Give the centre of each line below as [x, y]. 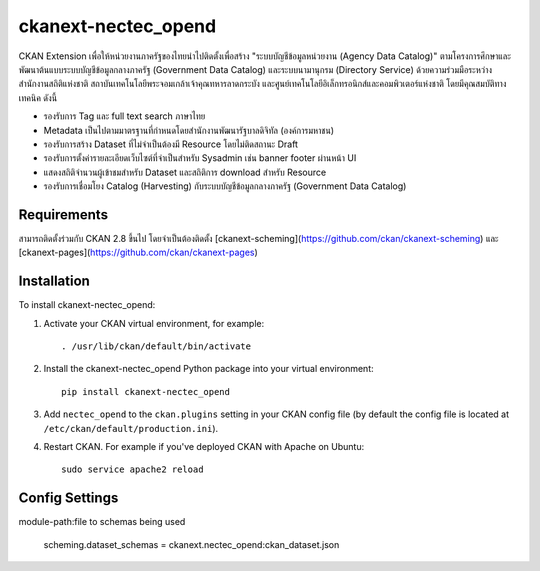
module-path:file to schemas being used [102, 522]
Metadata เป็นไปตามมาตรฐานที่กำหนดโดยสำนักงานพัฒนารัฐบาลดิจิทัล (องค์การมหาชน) [189, 130]
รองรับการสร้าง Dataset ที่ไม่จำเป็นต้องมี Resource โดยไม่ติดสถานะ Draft [171, 144]
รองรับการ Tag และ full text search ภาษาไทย [124, 116]
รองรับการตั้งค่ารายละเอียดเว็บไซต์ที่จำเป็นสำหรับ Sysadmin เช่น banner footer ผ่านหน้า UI [200, 158]
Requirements [63, 214]
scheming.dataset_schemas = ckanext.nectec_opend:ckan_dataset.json [191, 544]
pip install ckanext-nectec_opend [145, 391]
